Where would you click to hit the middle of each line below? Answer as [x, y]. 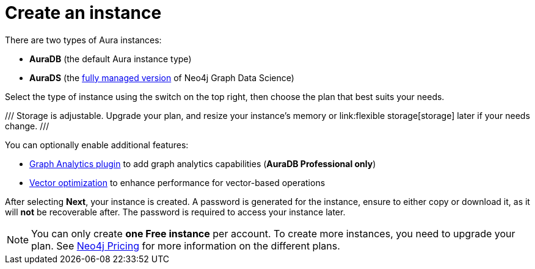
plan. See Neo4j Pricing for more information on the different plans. [186, 246]
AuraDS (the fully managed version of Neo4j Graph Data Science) [162, 77]
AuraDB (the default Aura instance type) [111, 59]
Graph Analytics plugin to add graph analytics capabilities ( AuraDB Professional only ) [203, 163]
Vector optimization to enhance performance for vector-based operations [177, 182]
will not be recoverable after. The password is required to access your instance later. [175, 212]
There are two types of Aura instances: [83, 40]
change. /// [27, 126]
